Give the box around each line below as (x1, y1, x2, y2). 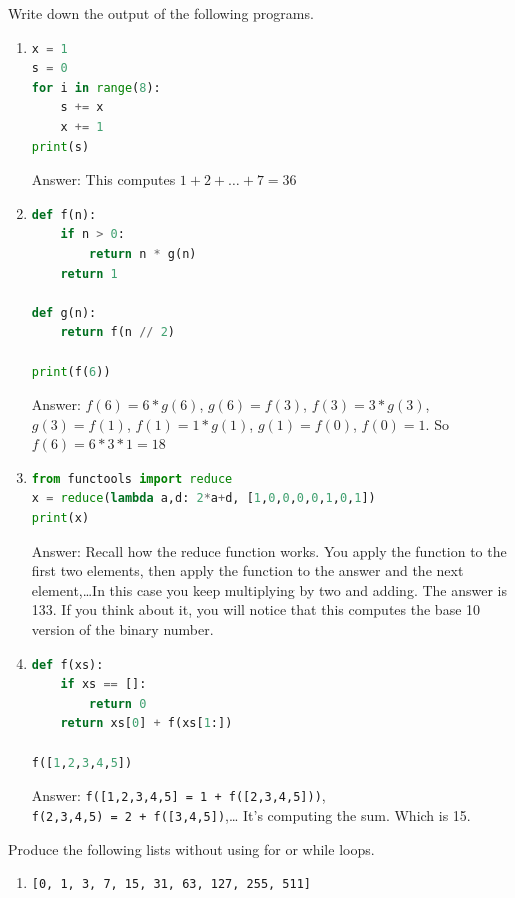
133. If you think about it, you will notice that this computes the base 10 (31, 599, 481, 620)
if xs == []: (60, 677, 147, 692)
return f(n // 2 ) (60, 325, 176, 340)
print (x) (31, 511, 90, 526)
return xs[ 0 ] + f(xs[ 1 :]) (60, 716, 233, 731)
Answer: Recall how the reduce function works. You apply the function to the (31, 540, 507, 561)
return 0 (89, 696, 147, 711)
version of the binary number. (31, 619, 214, 640)
